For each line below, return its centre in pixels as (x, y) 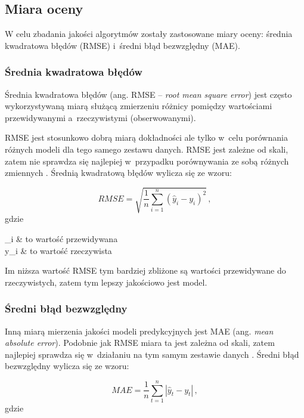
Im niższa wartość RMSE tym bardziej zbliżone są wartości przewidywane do (145, 270)
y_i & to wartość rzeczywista (58, 250)
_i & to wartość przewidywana (61, 238)
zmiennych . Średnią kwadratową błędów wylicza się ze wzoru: (118, 173)
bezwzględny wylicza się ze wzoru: (67, 366)
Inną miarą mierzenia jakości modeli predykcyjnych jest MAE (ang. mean (139, 331)
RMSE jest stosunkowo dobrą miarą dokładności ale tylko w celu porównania (146, 137)
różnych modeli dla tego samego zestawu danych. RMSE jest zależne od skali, (147, 149)
